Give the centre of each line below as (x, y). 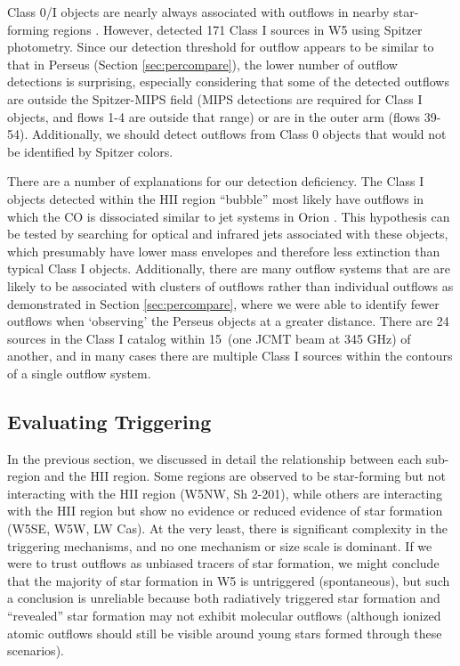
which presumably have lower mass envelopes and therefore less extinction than (224, 251)
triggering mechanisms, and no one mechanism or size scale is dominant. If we (220, 545)
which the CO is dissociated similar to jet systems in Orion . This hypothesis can (229, 216)
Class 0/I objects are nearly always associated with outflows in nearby (198, 12)
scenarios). (36, 650)
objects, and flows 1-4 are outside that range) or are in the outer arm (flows (214, 116)
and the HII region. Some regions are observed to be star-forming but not (245, 476)
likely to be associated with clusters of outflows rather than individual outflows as (230, 285)
